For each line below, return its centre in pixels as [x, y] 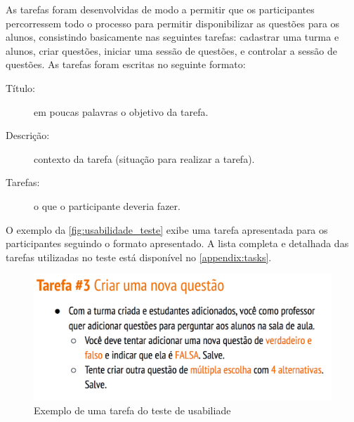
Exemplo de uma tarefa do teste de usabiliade [132, 410]
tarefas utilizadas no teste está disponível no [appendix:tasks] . [139, 257]
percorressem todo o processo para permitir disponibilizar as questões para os [173, 23]
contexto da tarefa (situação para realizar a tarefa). [144, 158]
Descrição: [28, 135]
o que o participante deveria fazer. [107, 205]
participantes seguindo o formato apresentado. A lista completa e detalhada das [177, 243]
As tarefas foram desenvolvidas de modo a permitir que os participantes [160, 9]
